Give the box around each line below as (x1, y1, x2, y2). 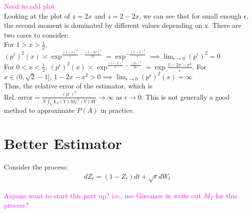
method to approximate (4, 105, 75, 115)
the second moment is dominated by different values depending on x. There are (4, 20, 241, 30)
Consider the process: (4, 162, 68, 172)
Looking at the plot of (4, 10, 70, 21)
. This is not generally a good (141, 91, 230, 102)
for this (215, 190, 237, 200)
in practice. (100, 105, 135, 115)
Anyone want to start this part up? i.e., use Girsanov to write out (4, 190, 202, 200)
